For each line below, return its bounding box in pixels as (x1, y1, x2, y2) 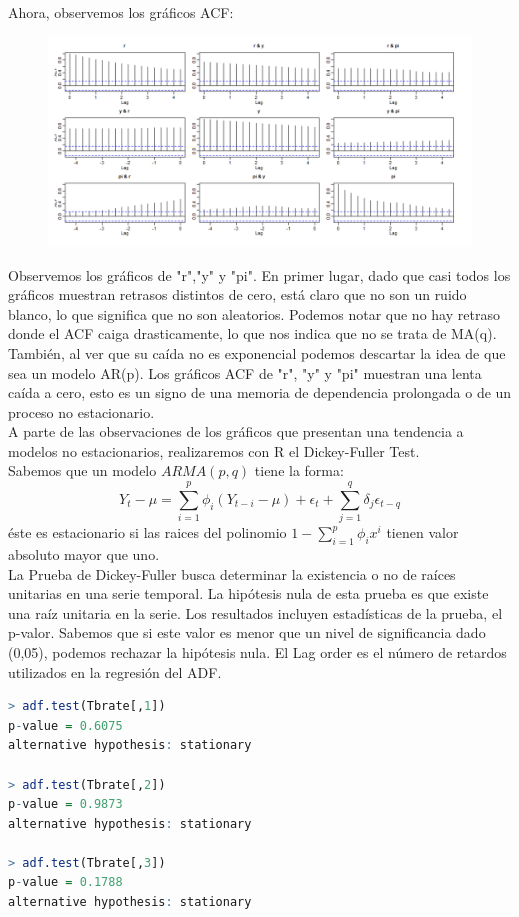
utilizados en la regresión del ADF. (8, 661, 222, 682)
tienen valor (386, 522, 459, 543)
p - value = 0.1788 (8, 875, 123, 890)
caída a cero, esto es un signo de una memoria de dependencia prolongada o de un (8, 382, 512, 403)
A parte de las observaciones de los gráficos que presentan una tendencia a (8, 421, 464, 442)
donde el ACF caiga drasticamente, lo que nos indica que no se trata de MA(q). (8, 323, 497, 344)
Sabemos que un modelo (8, 460, 157, 481)
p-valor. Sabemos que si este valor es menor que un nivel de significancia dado (8, 622, 486, 643)
